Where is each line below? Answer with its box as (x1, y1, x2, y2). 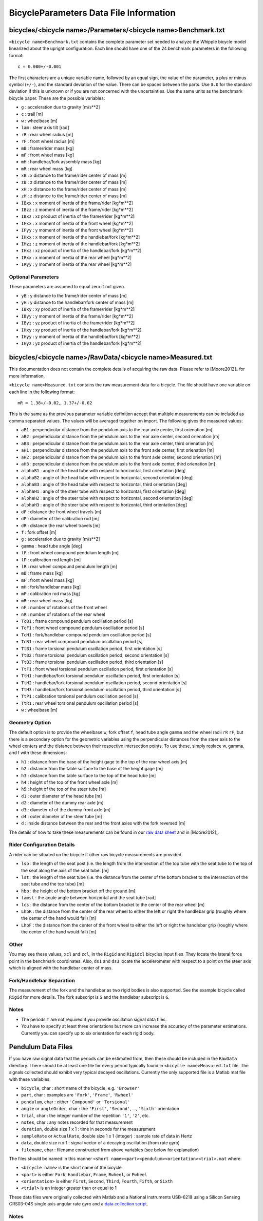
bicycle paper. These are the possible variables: (9, 95, 105, 101)
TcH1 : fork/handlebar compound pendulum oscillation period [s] (21, 632, 151, 637)
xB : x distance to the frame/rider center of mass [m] (21, 172, 127, 178)
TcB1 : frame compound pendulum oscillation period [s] (21, 618, 133, 624)
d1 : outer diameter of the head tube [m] (21, 793, 102, 799)
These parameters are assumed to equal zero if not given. (9, 284, 125, 290)
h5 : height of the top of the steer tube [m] (21, 786, 106, 792)
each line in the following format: (9, 389, 75, 395)
